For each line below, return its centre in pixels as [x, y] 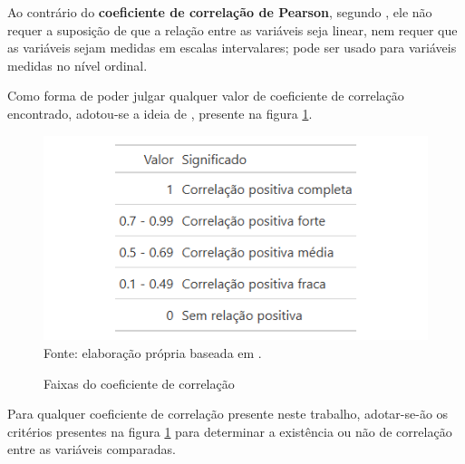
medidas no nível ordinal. [77, 65]
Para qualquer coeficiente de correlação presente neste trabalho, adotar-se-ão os [228, 414]
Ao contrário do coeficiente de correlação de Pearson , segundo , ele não [220, 12]
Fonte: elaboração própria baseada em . [153, 352]
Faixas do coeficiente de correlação [139, 383]
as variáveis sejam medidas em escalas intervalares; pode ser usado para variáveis [232, 48]
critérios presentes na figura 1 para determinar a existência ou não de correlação [230, 431]
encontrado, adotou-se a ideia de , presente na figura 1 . [160, 113]
